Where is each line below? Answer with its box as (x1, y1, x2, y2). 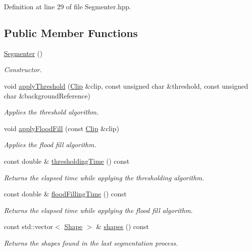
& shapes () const (96, 221, 149, 232)
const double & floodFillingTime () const (4, 189, 127, 199)
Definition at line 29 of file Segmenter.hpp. (4, 1, 131, 11)
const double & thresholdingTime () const (4, 155, 129, 166)
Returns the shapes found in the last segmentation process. (4, 237, 178, 248)
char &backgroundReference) (4, 90, 90, 100)
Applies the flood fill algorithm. (4, 139, 96, 150)
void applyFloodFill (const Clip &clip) (4, 123, 119, 133)
